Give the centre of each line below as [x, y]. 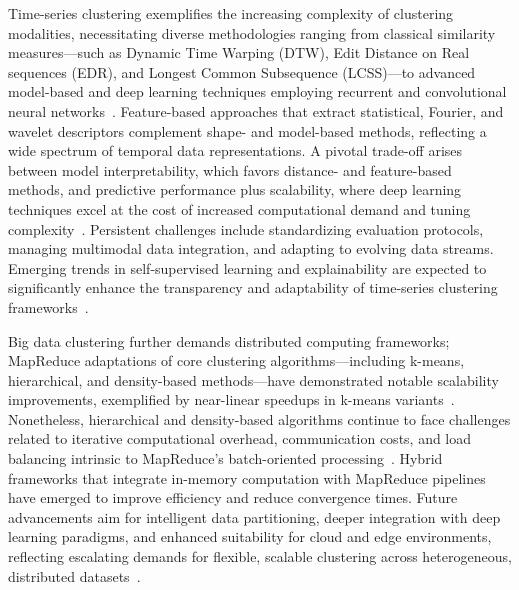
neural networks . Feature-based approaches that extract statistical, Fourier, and [256, 110]
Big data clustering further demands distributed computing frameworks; [229, 340]
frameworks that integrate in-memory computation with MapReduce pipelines [247, 477]
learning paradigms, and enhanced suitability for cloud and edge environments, [250, 536]
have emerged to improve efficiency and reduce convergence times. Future [233, 497]
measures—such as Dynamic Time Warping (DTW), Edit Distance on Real [239, 52]
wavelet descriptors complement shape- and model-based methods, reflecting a [247, 130]
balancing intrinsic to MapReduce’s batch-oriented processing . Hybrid [225, 458]
